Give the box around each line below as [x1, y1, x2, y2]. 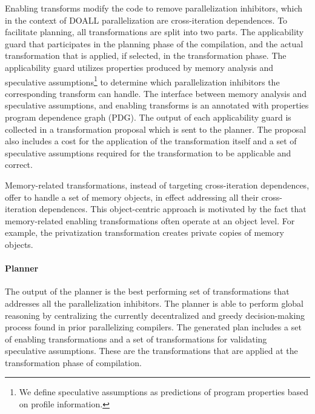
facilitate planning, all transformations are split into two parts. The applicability [5, 25, 304, 38]
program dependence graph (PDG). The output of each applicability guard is [5, 111, 291, 123]
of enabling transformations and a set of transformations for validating [5, 332, 267, 345]
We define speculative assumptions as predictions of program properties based [19, 386, 308, 398]
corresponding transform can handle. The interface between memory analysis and [5, 87, 307, 99]
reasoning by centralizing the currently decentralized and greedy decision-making [5, 309, 305, 321]
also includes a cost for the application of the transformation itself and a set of [5, 135, 297, 147]
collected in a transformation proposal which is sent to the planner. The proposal [5, 122, 307, 135]
